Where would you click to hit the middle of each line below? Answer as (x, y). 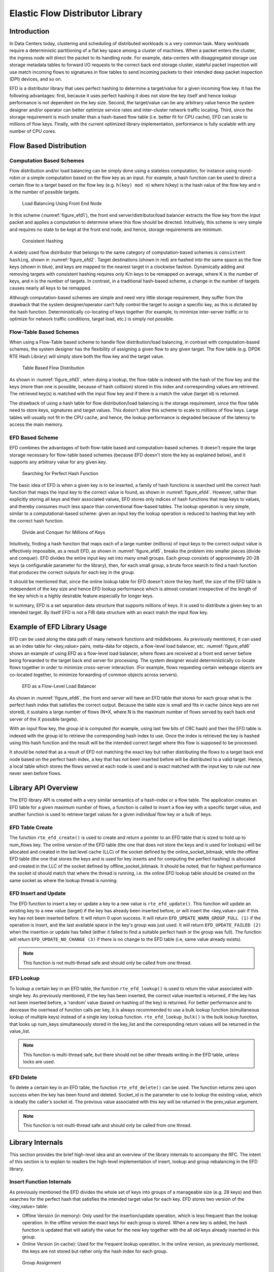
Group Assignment (42, 1263)
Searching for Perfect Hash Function (60, 474)
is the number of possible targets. (45, 192)
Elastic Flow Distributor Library (76, 13)
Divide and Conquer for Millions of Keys (64, 532)
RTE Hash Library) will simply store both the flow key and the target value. (87, 356)
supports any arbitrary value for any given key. (58, 462)
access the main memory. (36, 424)
